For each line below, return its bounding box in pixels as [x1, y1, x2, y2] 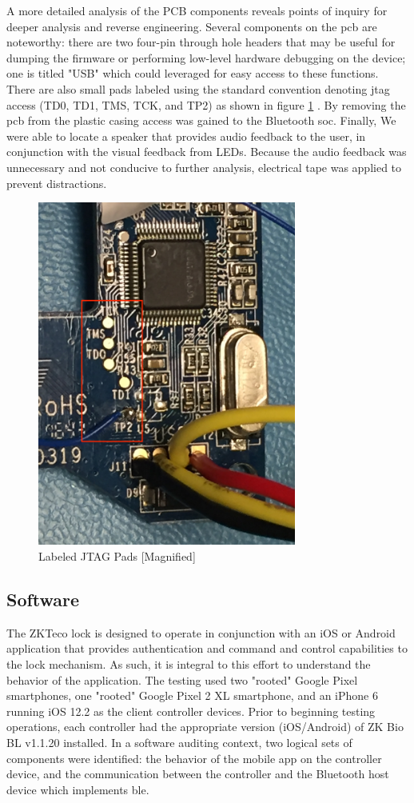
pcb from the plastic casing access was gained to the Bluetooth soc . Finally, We [6, 112, 396, 129]
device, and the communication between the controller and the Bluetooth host [6, 765, 389, 782]
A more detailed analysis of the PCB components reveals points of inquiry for [6, 2, 388, 18]
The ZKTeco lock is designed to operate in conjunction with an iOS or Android [6, 624, 396, 641]
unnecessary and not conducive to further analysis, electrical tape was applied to [6, 158, 402, 175]
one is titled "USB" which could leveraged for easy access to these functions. [6, 65, 379, 82]
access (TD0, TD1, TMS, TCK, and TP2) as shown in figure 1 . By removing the [6, 96, 406, 113]
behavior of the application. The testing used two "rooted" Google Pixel [6, 671, 358, 688]
